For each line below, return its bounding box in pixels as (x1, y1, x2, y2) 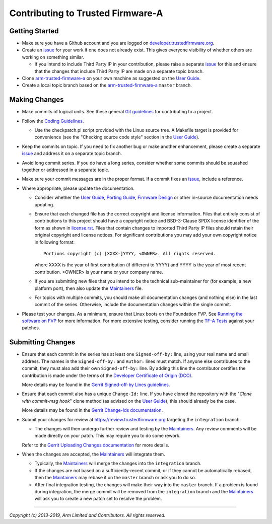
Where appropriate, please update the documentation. (22, 185, 135, 191)
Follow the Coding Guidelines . (22, 118, 84, 124)
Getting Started (9, 27, 59, 35)
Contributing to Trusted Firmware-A (9, 8, 163, 19)
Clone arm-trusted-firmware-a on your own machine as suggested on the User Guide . (22, 76, 201, 82)
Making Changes (9, 96, 64, 104)
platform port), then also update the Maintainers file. (34, 285, 143, 291)
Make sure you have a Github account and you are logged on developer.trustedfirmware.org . (22, 40, 215, 46)
